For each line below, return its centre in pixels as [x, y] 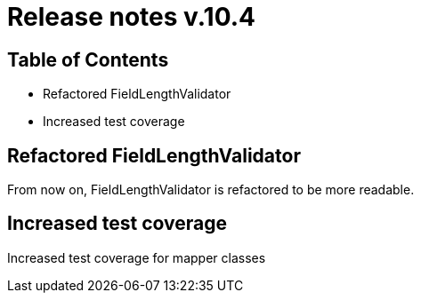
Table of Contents [88, 59]
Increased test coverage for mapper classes [137, 257]
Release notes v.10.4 [132, 17]
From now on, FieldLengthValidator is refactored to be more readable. [211, 190]
